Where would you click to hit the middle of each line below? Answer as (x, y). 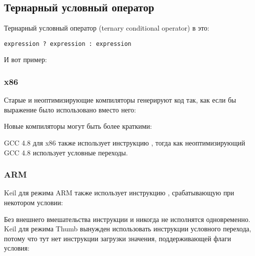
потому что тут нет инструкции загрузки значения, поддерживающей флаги (118, 238)
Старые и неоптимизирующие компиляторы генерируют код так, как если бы (120, 100)
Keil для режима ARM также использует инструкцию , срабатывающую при (119, 193)
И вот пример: (25, 59)
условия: (17, 248)
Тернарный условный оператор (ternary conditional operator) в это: (107, 28)
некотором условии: (34, 202)
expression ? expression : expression (68, 44)
